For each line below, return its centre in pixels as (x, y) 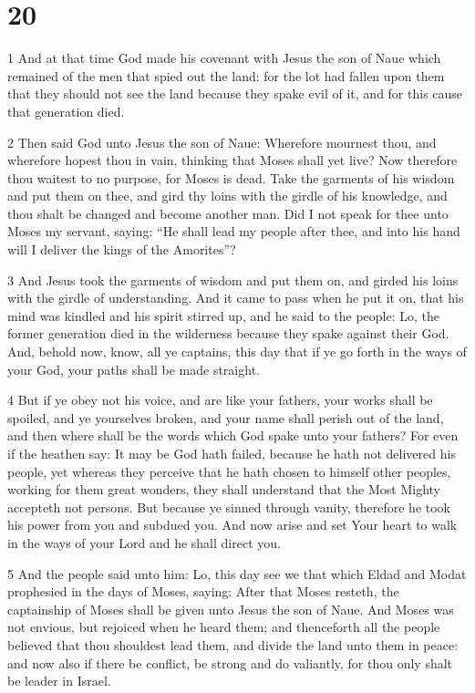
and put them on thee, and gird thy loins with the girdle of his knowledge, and (227, 196)
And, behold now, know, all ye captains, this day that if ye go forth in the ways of (237, 352)
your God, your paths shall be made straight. (134, 369)
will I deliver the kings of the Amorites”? (122, 249)
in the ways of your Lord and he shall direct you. (144, 542)
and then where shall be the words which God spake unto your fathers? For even (233, 435)
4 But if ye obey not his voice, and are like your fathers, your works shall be (220, 400)
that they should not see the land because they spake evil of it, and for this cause (235, 93)
